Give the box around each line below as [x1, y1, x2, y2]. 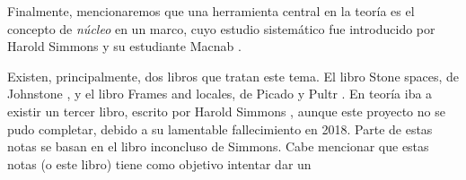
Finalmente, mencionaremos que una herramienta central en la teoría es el [7, 2, 415, 20]
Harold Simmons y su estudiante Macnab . [7, 37, 242, 56]
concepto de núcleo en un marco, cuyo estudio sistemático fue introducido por [7, 19, 435, 38]
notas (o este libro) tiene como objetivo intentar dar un [7, 154, 312, 173]
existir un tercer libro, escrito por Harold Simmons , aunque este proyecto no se [7, 101, 445, 120]
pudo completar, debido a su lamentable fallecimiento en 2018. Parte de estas [7, 119, 433, 138]
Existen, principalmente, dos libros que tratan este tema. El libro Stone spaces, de [7, 66, 460, 85]
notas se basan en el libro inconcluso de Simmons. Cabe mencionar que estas [7, 137, 429, 156]
